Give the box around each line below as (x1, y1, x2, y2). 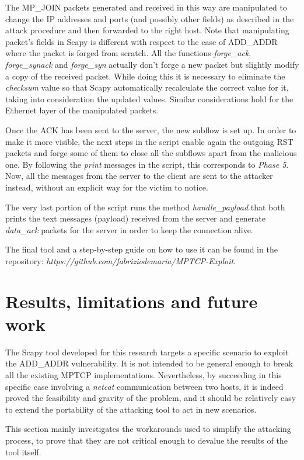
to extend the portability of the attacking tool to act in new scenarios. (5, 403, 257, 415)
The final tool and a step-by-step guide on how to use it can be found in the (5, 243, 278, 255)
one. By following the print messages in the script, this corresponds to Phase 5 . (5, 158, 289, 170)
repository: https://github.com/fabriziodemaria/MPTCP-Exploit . (5, 254, 236, 267)
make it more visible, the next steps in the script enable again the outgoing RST (5, 135, 293, 147)
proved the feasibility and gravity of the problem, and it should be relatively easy (5, 392, 296, 404)
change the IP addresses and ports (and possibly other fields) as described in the (5, 12, 294, 25)
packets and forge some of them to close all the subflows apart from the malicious (5, 147, 297, 159)
